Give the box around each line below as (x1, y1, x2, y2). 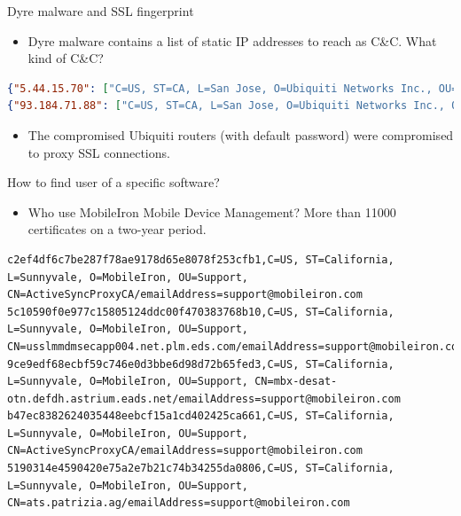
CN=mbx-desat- (254, 375, 338, 388)
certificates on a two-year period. (27, 220, 207, 238)
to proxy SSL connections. (27, 143, 170, 161)
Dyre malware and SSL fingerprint (7, 2, 194, 20)
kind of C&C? (27, 49, 104, 67)
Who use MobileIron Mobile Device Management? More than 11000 (27, 202, 396, 221)
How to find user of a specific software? (7, 173, 220, 192)
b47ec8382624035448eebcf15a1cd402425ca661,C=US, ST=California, (7, 410, 395, 423)
